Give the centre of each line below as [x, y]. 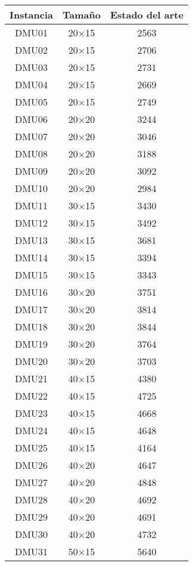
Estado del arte [147, 15]
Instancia [32, 15]
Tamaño [82, 15]
